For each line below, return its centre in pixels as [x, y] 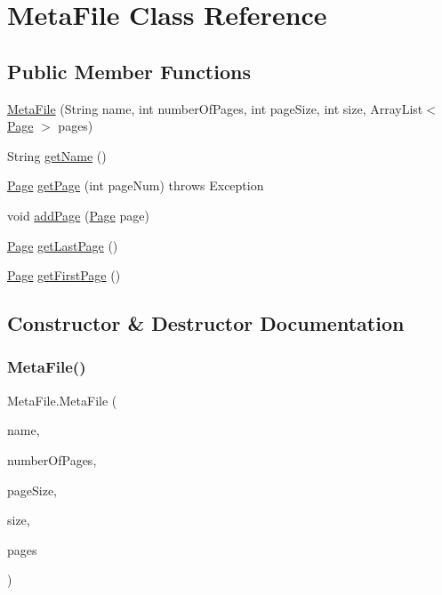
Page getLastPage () [63, 245]
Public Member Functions [129, 71]
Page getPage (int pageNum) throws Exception [136, 185]
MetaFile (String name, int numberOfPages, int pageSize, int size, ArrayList [215, 108]
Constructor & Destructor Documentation [206, 323]
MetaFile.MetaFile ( [62, 400]
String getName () [57, 155]
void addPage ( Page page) [78, 215]
